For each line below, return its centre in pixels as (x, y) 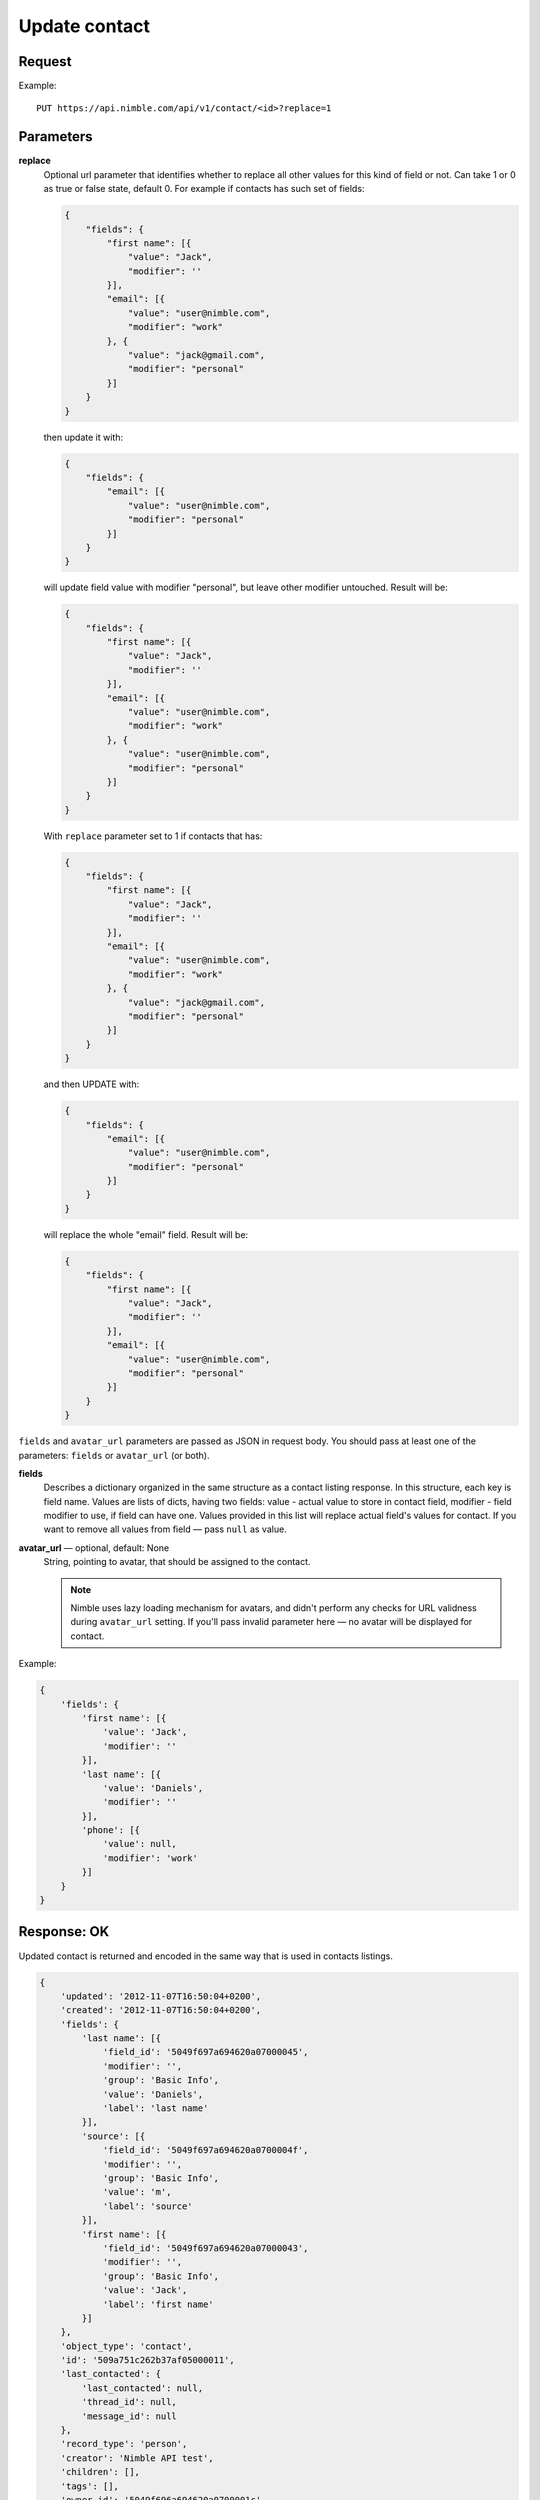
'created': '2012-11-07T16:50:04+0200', (161, 2010)
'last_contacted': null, (142, 2388)
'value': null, (139, 1844)
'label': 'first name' (158, 2304)
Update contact (84, 26)
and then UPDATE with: (91, 1084)
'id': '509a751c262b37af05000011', (147, 2360)
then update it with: (83, 437)
